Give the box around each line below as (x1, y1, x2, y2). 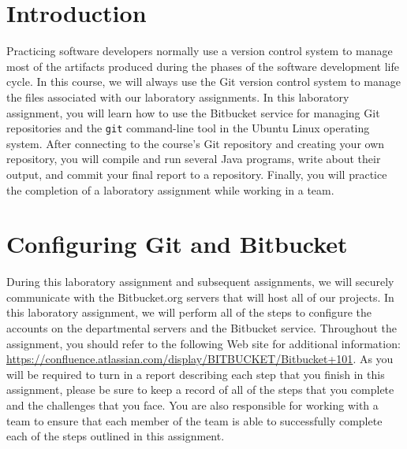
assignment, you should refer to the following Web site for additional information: (6, 335, 401, 351)
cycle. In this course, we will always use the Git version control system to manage (6, 73, 401, 90)
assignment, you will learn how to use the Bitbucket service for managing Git (6, 104, 380, 121)
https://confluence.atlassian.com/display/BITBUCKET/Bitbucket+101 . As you (6, 351, 394, 367)
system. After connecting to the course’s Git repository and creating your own (6, 135, 385, 151)
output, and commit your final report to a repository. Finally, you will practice (6, 165, 387, 182)
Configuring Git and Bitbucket (6, 228, 348, 260)
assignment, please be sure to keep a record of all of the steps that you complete (6, 381, 394, 398)
